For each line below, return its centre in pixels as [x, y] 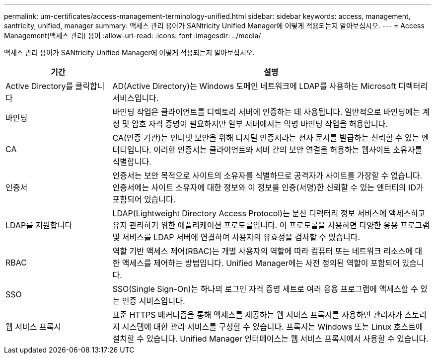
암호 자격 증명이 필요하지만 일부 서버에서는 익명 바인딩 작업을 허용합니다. [260, 124]
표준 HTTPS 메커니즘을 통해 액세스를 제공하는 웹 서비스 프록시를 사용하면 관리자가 [257, 315]
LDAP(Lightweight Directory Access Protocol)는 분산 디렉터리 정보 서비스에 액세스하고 [269, 213]
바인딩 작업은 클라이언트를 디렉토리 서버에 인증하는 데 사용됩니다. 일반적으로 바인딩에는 [266, 112]
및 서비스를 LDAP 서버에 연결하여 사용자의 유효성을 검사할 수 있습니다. [236, 237]
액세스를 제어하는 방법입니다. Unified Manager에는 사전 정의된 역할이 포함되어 [261, 263]
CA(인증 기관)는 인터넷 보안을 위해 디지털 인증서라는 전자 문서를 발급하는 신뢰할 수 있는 [266, 138]
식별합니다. [132, 162]
